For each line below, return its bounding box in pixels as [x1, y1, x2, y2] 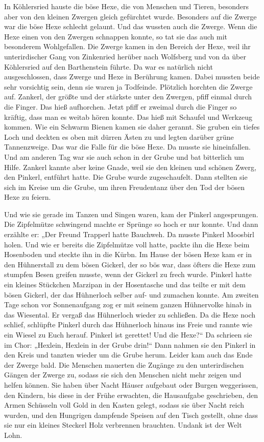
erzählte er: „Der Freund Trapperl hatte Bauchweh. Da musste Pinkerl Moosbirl [4, 229, 254, 240]
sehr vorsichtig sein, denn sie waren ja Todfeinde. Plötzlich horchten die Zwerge [4, 81, 253, 92]
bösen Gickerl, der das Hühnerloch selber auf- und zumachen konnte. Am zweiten [4, 289, 259, 300]
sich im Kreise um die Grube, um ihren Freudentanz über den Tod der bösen [4, 181, 245, 192]
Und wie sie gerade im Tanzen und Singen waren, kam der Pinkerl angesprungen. [4, 208, 258, 219]
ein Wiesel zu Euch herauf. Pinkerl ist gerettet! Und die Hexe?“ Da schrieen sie [4, 329, 252, 340]
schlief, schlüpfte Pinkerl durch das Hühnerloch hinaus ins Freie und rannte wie [4, 319, 252, 330]
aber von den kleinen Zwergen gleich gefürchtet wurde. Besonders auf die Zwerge [4, 11, 257, 22]
